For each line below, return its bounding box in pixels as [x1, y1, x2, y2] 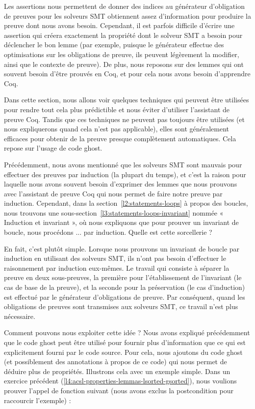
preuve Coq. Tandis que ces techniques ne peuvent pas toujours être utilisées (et [4, 114, 245, 124]
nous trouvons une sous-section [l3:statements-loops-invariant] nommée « [4, 207, 224, 218]
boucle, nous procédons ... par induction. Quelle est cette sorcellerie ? [4, 227, 212, 237]
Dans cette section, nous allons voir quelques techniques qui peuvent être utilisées [4, 94, 249, 105]
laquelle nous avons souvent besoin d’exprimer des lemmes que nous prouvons [4, 179, 237, 189]
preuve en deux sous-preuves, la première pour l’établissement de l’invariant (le [4, 272, 242, 283]
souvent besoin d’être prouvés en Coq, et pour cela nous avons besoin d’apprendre [4, 68, 251, 79]
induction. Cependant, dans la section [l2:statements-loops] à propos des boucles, [4, 198, 248, 208]
